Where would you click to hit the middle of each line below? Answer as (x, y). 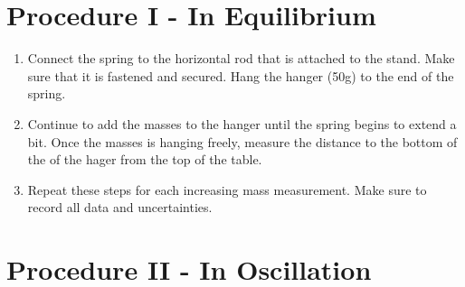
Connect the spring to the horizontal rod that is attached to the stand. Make (241, 58)
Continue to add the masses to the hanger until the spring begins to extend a (242, 123)
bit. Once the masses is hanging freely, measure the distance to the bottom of (242, 141)
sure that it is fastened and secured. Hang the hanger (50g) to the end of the (241, 75)
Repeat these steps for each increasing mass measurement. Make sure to (227, 189)
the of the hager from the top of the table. (145, 159)
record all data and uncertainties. (120, 207)
